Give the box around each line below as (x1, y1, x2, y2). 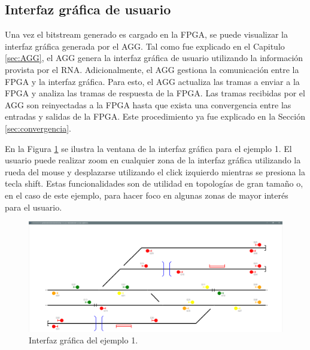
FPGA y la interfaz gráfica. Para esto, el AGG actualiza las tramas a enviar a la (5, 75, 300, 87)
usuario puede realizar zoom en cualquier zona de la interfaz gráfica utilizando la (5, 154, 301, 166)
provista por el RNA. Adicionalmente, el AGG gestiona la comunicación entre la (5, 63, 299, 75)
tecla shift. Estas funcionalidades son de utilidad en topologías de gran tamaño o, (5, 177, 303, 190)
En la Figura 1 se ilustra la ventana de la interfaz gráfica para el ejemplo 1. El (5, 142, 292, 154)
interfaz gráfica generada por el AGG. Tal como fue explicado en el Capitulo (5, 39, 285, 52)
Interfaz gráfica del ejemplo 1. (29, 334, 138, 346)
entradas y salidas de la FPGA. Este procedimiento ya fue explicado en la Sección (5, 110, 305, 123)
